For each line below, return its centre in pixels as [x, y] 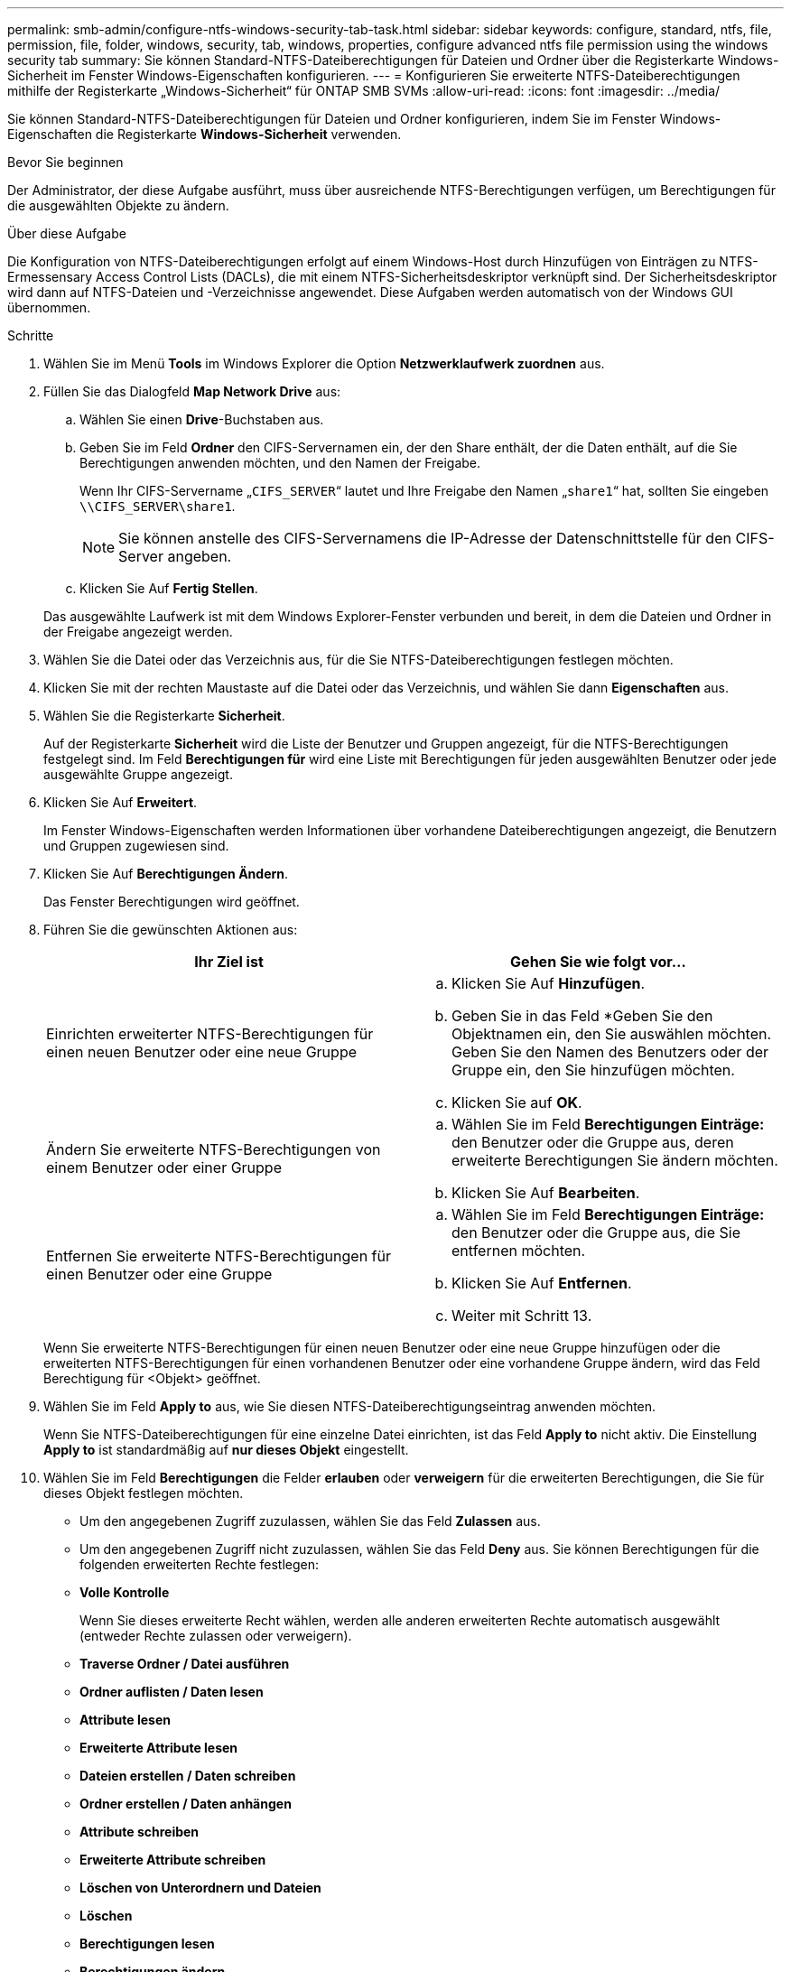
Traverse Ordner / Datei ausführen [185, 1664]
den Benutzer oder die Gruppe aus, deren [593, 1142]
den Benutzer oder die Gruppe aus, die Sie [596, 1232]
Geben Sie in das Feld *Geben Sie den [582, 1016]
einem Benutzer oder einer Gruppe [164, 1167]
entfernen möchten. [519, 1251]
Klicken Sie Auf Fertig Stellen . [169, 588]
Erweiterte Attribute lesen [159, 1748]
